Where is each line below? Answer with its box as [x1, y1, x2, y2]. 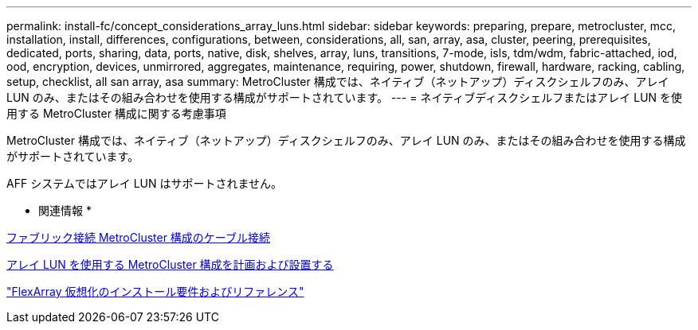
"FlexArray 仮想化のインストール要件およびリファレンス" [6, 285, 304, 298]
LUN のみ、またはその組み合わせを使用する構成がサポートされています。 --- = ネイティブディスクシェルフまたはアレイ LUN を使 [6, 91, 683, 104]
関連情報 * [38, 204, 92, 217]
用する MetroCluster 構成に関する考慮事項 [6, 107, 226, 120]
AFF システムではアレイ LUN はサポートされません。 [6, 177, 283, 190]
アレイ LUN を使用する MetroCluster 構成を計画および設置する [6, 258, 334, 271]
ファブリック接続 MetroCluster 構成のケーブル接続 [6, 231, 271, 244]
